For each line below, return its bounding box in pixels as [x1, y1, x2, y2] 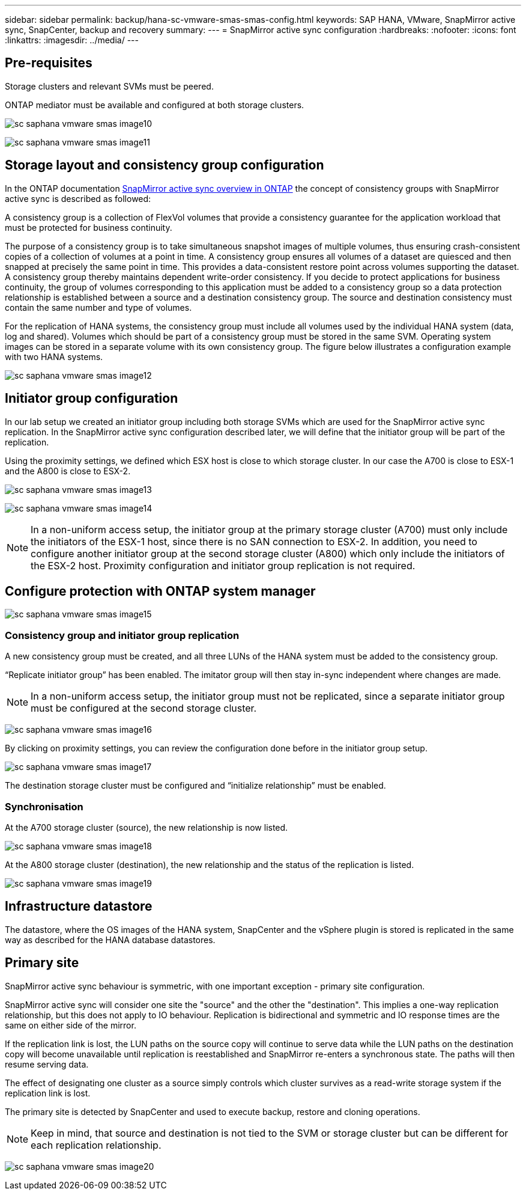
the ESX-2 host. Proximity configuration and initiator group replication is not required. [31, 559, 416, 572]
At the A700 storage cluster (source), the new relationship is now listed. [5, 822, 288, 833]
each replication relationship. [31, 1138, 162, 1151]
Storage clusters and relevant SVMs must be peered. [5, 81, 214, 91]
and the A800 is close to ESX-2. [5, 465, 131, 476]
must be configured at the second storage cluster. [31, 702, 257, 715]
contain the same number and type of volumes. [5, 302, 192, 313]
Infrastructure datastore [5, 899, 153, 914]
